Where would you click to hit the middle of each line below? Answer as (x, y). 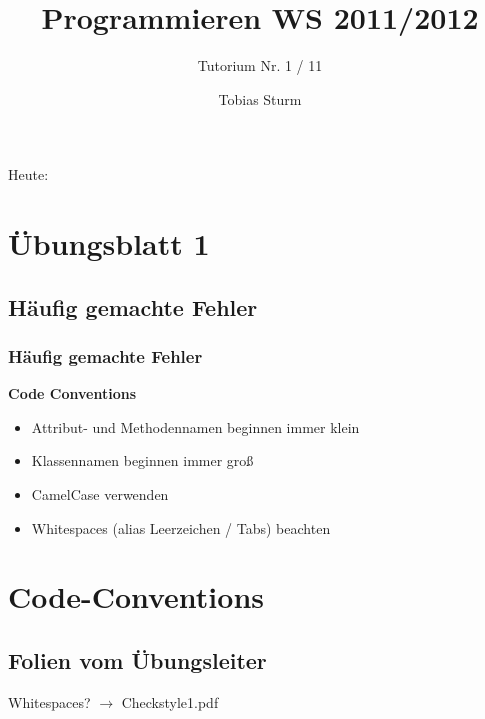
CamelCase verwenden (100, 494)
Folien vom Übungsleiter (137, 660)
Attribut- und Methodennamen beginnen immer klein (195, 426)
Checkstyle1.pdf (170, 701)
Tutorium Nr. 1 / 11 (260, 65)
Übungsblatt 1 (109, 243)
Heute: (28, 174)
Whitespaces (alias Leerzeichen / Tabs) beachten (181, 527)
